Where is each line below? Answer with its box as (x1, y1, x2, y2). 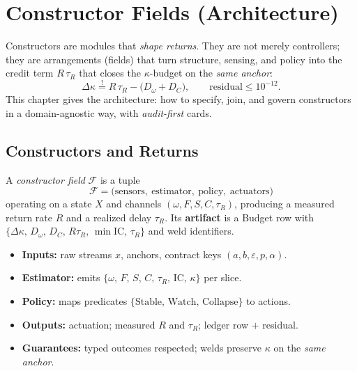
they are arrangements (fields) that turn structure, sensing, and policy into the (6, 52, 342, 66)
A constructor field (6, 172, 85, 187)
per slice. (204, 270, 242, 285)
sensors (114, 187, 145, 197)
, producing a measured (234, 196, 335, 211)
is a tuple (100, 172, 140, 187)
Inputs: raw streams (22, 246, 112, 261)
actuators (229, 187, 270, 197)
